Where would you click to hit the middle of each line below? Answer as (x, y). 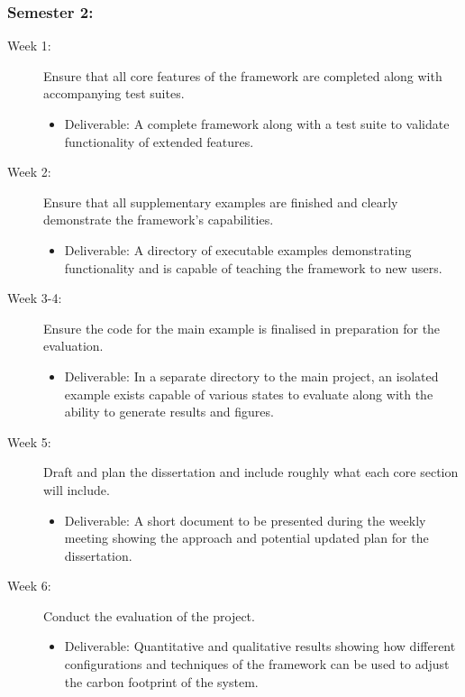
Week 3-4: (35, 298)
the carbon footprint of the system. (161, 681)
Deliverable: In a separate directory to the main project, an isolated (251, 376)
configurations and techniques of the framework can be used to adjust (257, 664)
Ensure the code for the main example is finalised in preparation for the (242, 328)
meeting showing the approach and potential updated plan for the (246, 538)
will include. (77, 489)
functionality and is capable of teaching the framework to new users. (253, 267)
